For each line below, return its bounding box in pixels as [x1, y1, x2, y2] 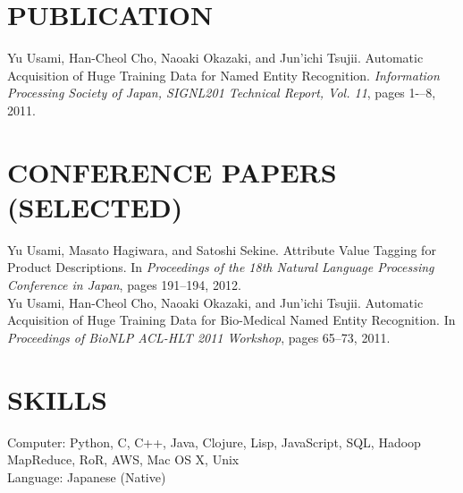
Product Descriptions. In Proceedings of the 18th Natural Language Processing [7, 258, 434, 276]
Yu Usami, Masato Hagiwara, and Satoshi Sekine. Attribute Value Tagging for [7, 240, 436, 259]
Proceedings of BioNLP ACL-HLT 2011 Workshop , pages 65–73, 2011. [7, 327, 391, 346]
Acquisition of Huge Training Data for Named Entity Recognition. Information [7, 65, 440, 84]
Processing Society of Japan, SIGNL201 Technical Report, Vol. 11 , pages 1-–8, [7, 83, 436, 102]
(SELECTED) [7, 188, 183, 225]
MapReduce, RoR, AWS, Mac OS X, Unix [7, 450, 240, 469]
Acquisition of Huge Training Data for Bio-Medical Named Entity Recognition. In [7, 310, 456, 329]
